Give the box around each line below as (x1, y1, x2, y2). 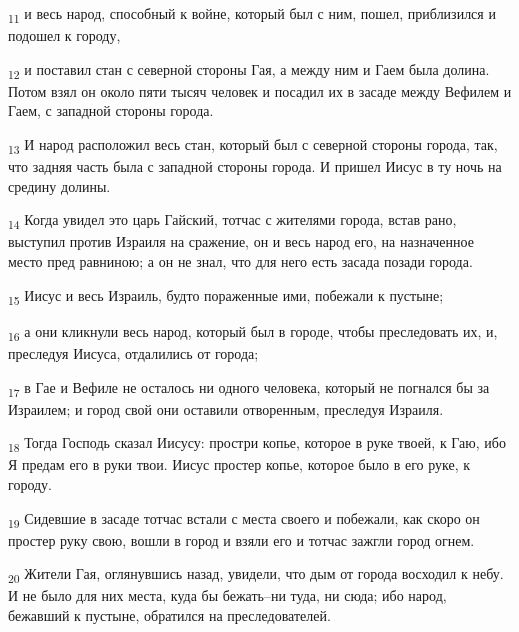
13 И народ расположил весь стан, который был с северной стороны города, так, (8, 134, 498, 157)
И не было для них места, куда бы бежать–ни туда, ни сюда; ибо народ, (8, 585, 447, 606)
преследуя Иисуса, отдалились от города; (8, 342, 259, 363)
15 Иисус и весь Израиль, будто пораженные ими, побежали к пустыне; (8, 284, 444, 308)
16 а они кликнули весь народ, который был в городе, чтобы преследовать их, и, (8, 320, 498, 344)
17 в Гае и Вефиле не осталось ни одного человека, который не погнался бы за (8, 376, 490, 400)
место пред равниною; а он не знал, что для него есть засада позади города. (8, 251, 473, 272)
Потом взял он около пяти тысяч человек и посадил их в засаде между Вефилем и (8, 80, 512, 101)
